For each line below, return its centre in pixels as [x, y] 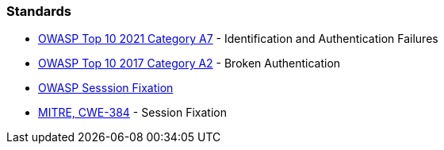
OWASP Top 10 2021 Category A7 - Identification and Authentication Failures [238, 39]
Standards [39, 11]
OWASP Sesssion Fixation [106, 88]
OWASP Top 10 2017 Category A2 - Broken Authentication [189, 63]
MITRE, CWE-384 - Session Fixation [132, 113]
